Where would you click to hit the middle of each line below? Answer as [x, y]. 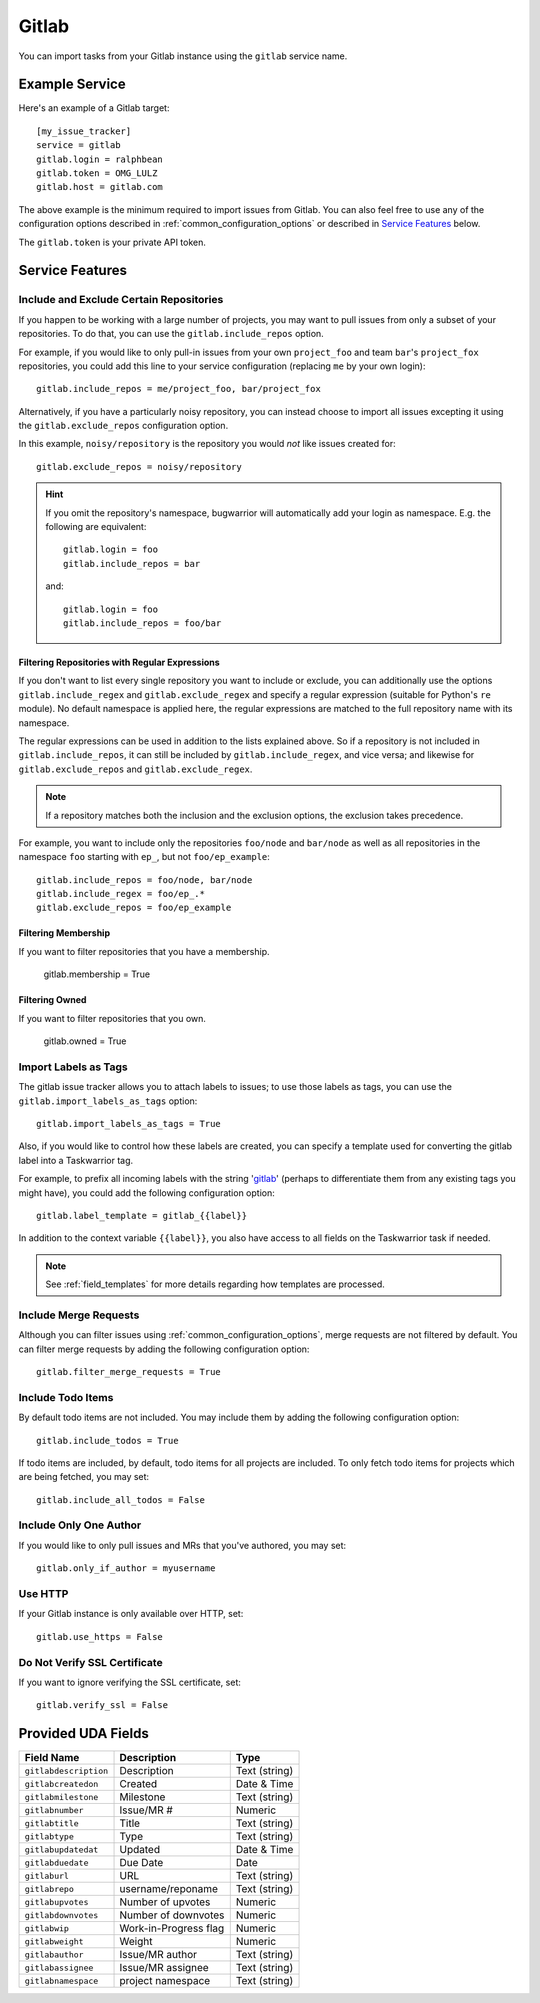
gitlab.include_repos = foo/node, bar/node [144, 879]
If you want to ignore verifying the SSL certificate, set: [130, 1682]
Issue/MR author [158, 1955]
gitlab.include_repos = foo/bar [142, 623]
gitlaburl [47, 1875]
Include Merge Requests [79, 1315]
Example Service [72, 84]
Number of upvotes [165, 1902]
